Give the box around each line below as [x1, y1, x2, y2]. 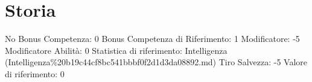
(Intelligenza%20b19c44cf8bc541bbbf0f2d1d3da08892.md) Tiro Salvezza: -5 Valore [5, 56, 308, 68]
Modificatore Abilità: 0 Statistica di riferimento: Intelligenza [5, 44, 228, 56]
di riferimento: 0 [5, 67, 65, 80]
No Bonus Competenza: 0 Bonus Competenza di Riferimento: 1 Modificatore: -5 [5, 32, 300, 45]
